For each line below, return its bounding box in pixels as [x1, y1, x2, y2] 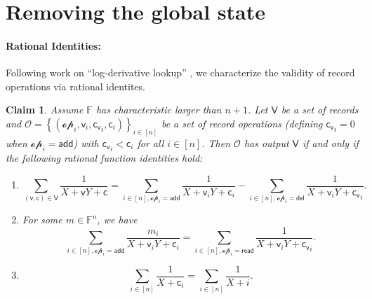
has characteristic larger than [95, 102, 222, 117]
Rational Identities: [6, 38, 101, 53]
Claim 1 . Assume [6, 102, 84, 117]
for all [137, 135, 164, 150]
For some [22, 212, 62, 227]
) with [73, 135, 99, 150]
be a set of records [281, 102, 359, 117]
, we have [97, 212, 138, 227]
